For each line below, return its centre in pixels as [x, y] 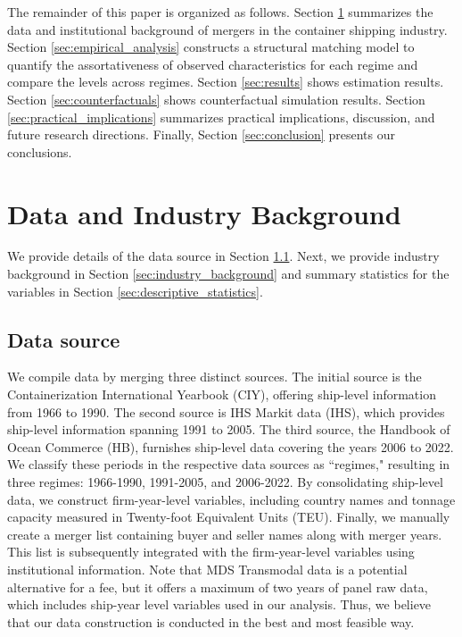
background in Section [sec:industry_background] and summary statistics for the [228, 274]
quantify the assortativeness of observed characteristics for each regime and [213, 64]
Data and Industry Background [204, 213]
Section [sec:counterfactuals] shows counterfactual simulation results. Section [216, 99]
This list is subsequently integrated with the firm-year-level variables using [211, 552]
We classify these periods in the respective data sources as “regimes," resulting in [229, 464]
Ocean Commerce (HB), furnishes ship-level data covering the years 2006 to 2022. [231, 446]
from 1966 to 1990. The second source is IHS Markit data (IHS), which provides [226, 411]
